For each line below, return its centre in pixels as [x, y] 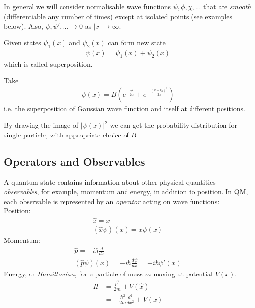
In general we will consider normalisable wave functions [88, 6]
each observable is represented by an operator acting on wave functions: [112, 201]
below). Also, [24, 26]
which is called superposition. [48, 64]
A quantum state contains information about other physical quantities [110, 182]
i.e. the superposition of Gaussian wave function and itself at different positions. [125, 108]
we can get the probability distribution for [174, 125]
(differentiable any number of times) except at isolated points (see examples [118, 16]
